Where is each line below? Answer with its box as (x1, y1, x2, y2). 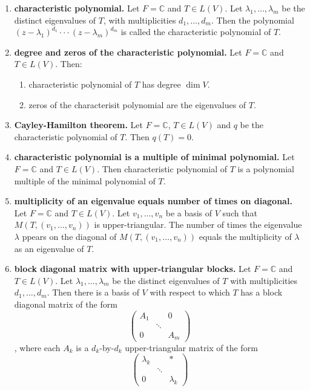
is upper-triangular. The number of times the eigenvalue (94, 218, 302, 231)
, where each (14, 341, 61, 354)
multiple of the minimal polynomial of (14, 174, 156, 187)
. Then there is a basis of (47, 286, 139, 299)
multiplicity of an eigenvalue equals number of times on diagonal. (14, 195, 292, 207)
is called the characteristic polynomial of (120, 25, 271, 38)
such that (222, 206, 257, 219)
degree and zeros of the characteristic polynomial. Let (14, 45, 242, 58)
